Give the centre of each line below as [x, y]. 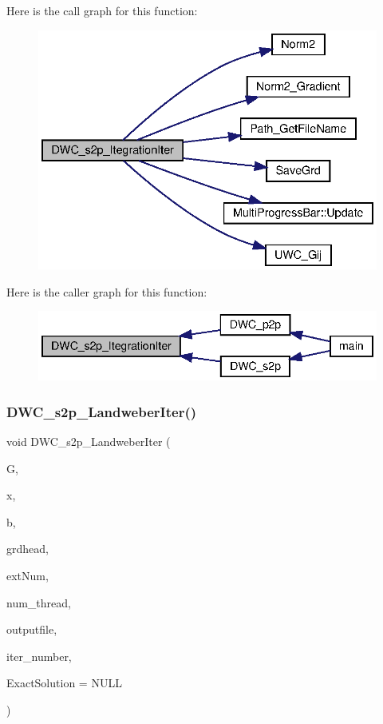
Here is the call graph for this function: [102, 10]
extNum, [28, 575]
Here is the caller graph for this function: [107, 291]
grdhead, [28, 549]
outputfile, [32, 629]
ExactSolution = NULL [64, 683]
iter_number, [39, 656]
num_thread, [39, 602]
